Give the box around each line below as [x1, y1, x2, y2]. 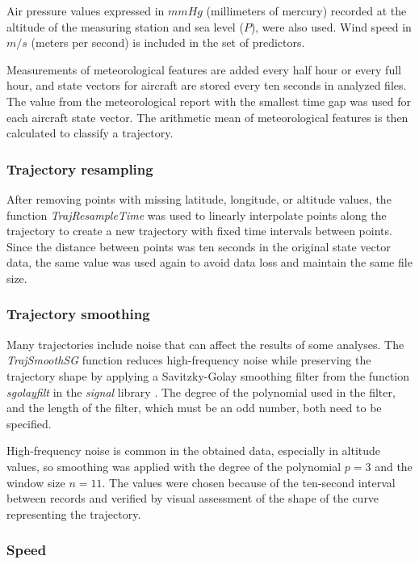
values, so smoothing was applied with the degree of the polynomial [6, 457, 341, 474]
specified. [6, 415, 52, 431]
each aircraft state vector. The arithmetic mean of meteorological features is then [6, 108, 409, 125]
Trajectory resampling [6, 158, 153, 179]
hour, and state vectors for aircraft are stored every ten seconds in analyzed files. [6, 77, 407, 94]
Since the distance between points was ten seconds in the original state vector [6, 238, 391, 255]
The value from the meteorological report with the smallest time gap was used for [6, 92, 411, 109]
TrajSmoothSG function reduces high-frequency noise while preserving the [6, 351, 371, 368]
